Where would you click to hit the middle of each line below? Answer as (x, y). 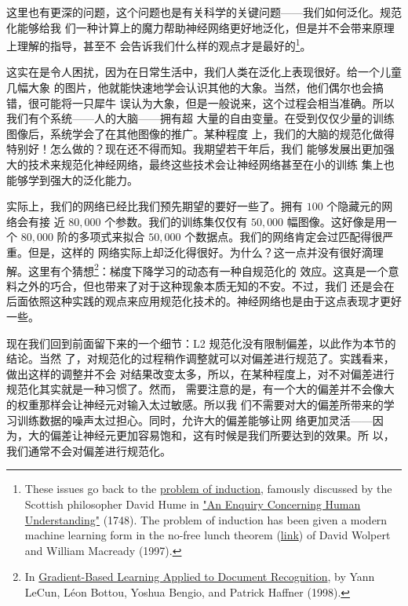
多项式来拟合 (112, 237)
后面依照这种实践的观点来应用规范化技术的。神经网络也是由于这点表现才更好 (204, 301)
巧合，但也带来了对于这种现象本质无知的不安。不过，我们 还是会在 (222, 285)
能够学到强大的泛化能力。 (72, 179)
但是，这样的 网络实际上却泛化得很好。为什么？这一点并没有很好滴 (200, 252)
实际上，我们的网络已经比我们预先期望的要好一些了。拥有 (155, 206)
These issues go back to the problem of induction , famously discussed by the (208, 489)
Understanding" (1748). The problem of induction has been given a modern (206, 519)
